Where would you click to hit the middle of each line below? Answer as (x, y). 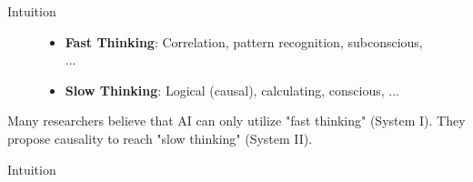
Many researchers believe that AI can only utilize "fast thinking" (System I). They (236, 121)
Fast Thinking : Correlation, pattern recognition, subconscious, (244, 41)
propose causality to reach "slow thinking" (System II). (160, 138)
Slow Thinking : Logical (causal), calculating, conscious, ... (232, 90)
